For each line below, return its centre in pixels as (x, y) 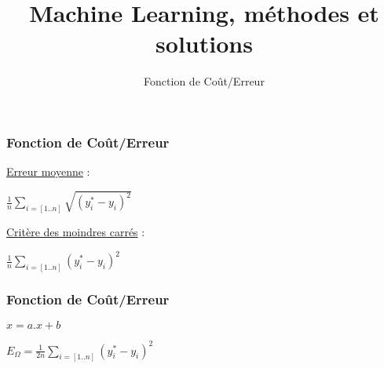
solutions (204, 44)
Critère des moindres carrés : (76, 231)
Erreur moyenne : (48, 171)
